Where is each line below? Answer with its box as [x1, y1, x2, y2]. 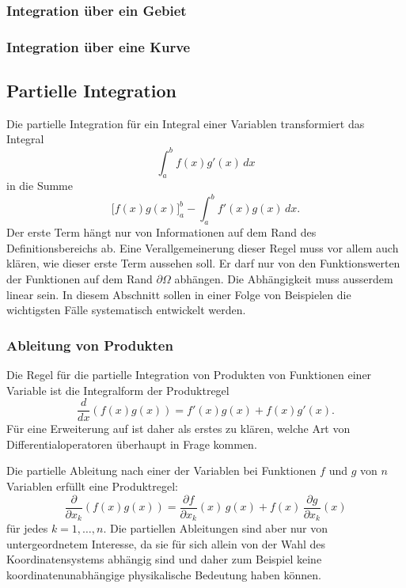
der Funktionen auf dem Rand [6, 271, 153, 287]
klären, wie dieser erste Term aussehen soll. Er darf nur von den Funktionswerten [6, 255, 400, 271]
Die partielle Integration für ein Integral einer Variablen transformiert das [6, 115, 365, 131]
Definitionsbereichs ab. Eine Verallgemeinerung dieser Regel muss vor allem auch [6, 239, 399, 256]
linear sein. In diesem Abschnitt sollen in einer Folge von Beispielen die [6, 286, 351, 302]
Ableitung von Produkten [6, 335, 173, 355]
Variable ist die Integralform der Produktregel [6, 381, 230, 398]
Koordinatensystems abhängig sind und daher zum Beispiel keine [6, 551, 322, 567]
